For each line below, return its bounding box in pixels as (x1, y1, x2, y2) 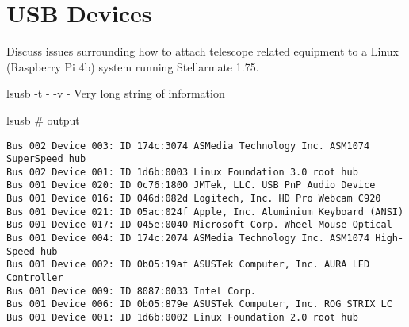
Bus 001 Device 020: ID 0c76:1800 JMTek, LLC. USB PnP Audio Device (6, 179, 376, 191)
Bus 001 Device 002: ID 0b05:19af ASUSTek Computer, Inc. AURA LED (6, 259, 370, 271)
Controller (6, 272, 63, 284)
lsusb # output (6, 111, 80, 128)
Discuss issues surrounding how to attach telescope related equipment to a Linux (6, 43, 399, 60)
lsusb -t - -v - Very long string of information (6, 85, 225, 102)
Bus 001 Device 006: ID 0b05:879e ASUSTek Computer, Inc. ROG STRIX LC (6, 298, 392, 310)
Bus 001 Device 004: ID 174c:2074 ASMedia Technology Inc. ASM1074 (6, 233, 370, 244)
